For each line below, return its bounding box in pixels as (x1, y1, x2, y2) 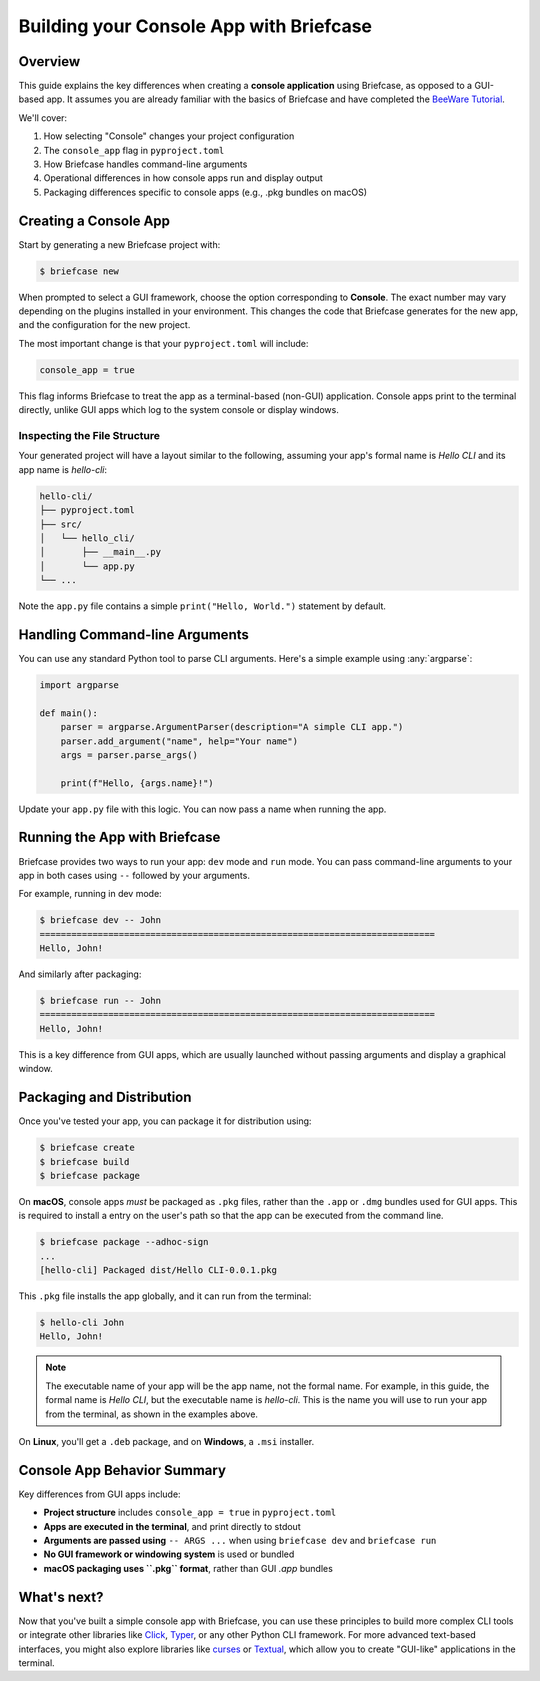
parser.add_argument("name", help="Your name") (60, 735, 299, 747)
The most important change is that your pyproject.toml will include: (18, 337, 309, 349)
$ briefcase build (39, 1156, 130, 1167)
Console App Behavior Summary (18, 1461, 227, 1479)
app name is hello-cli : (18, 463, 107, 475)
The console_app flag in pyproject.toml (43, 144, 225, 156)
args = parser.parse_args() (60, 749, 199, 760)
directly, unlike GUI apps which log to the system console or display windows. (18, 404, 339, 416)
